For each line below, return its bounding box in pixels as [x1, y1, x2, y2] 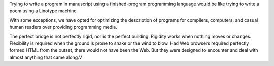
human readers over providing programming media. [9, 24, 117, 30]
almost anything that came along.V [9, 54, 82, 60]
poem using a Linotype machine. [9, 8, 78, 14]
